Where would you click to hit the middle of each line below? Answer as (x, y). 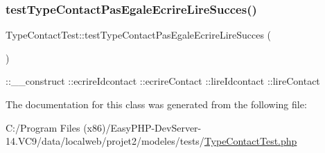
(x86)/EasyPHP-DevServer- (142, 127)
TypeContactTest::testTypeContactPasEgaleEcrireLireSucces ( (139, 35)
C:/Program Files (43, 127)
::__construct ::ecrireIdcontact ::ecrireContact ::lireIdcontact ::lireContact (163, 81)
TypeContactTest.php (251, 141)
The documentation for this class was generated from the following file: (156, 104)
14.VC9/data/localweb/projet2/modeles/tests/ (105, 141)
